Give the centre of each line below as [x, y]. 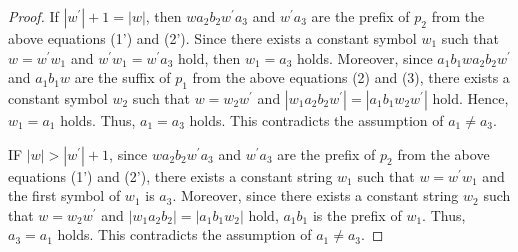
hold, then [209, 57]
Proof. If [33, 16]
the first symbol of [64, 195]
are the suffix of [122, 77]
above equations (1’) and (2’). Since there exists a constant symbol [212, 38]
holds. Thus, [98, 119]
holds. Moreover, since [365, 57]
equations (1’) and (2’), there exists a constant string [170, 175]
